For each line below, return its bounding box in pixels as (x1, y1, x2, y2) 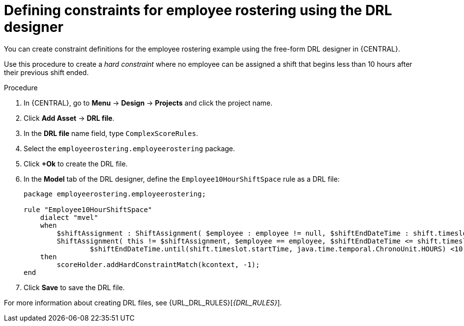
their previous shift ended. (4, 68, 89, 77)
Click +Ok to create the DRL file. (24, 159, 128, 168)
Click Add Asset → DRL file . (24, 113, 115, 122)
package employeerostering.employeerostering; (24, 190, 206, 198)
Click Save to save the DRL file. (24, 283, 125, 292)
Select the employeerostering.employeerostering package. (24, 144, 235, 153)
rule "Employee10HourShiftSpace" (24, 205, 152, 214)
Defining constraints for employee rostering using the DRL (4, 2, 392, 19)
